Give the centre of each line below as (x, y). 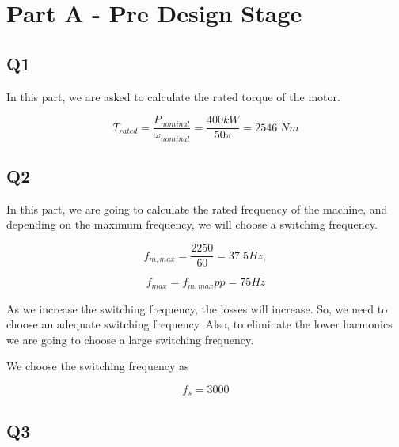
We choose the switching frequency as (98, 366)
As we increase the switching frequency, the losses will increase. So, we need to (197, 308)
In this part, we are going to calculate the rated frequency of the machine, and (197, 208)
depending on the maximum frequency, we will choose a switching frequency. (192, 224)
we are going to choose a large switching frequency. (130, 339)
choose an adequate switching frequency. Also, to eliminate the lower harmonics (199, 324)
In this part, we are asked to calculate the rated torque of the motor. (173, 96)
